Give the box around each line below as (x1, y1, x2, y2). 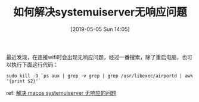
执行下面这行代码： (11, 61, 58, 68)
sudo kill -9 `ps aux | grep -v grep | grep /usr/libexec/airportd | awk (6, 73, 194, 79)
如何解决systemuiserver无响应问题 (13, 5, 188, 19)
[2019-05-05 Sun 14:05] (70, 25, 130, 33)
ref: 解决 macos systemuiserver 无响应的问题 (6, 89, 117, 96)
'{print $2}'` (6, 78, 42, 84)
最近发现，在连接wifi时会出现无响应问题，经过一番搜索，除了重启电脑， (6, 53, 182, 60)
